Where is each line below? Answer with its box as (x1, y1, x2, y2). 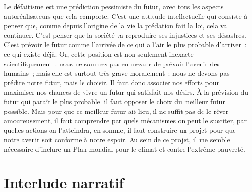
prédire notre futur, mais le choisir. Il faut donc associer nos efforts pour (4, 77, 219, 87)
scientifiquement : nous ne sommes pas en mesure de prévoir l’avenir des (4, 58, 219, 68)
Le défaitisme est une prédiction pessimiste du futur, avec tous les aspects (4, 1, 224, 11)
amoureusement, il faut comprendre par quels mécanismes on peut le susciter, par (4, 115, 247, 126)
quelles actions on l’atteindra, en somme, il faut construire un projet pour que (4, 125, 236, 135)
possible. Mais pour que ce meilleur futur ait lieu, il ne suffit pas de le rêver (4, 106, 229, 116)
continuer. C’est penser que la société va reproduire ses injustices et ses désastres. (4, 30, 246, 40)
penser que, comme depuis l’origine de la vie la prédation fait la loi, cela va (4, 20, 227, 31)
